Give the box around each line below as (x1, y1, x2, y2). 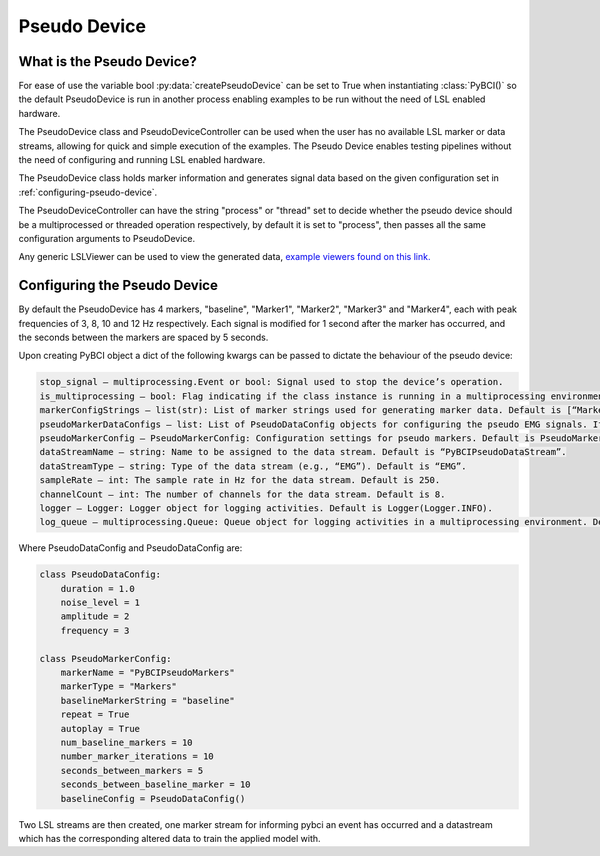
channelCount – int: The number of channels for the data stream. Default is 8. (39, 488, 446, 500)
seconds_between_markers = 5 (60, 765, 204, 776)
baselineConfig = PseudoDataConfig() (60, 793, 246, 804)
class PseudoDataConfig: (39, 569, 162, 580)
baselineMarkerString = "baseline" (60, 695, 235, 706)
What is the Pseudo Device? (18, 53, 197, 70)
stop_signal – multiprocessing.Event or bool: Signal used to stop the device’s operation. (39, 376, 504, 388)
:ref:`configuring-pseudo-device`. (18, 186, 158, 198)
